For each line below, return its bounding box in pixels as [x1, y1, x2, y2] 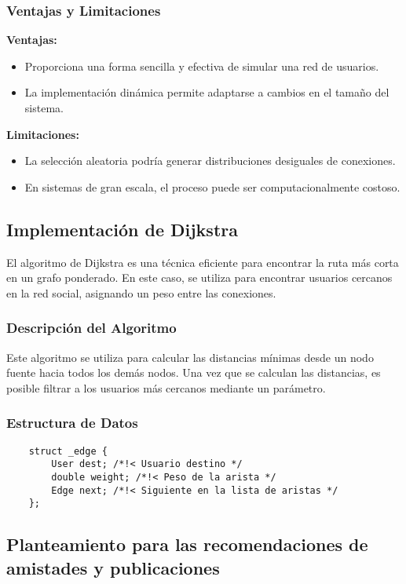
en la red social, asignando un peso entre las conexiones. [6, 284, 276, 301]
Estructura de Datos [6, 413, 138, 433]
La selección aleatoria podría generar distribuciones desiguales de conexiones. [24, 152, 396, 169]
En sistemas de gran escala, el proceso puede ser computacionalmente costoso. [24, 178, 401, 195]
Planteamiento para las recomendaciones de [6, 532, 368, 557]
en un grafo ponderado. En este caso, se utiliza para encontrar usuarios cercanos [6, 269, 393, 286]
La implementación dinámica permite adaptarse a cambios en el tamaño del [24, 84, 390, 100]
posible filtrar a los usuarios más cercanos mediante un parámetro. [6, 379, 326, 396]
